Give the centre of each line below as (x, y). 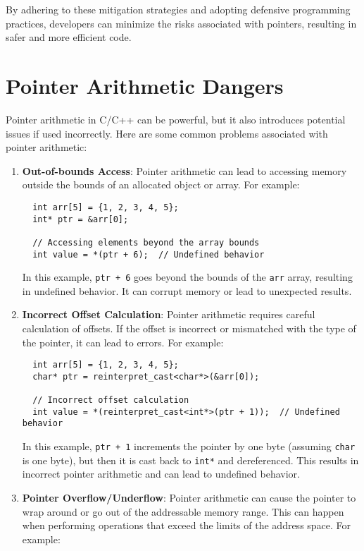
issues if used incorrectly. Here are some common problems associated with (167, 133)
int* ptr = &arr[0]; (81, 219)
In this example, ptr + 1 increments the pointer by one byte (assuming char (189, 446)
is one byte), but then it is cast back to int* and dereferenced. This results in (190, 460)
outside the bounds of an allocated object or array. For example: (161, 184)
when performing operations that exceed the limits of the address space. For (187, 525)
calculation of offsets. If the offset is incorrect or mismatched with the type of (189, 328)
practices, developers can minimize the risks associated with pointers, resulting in (181, 23)
